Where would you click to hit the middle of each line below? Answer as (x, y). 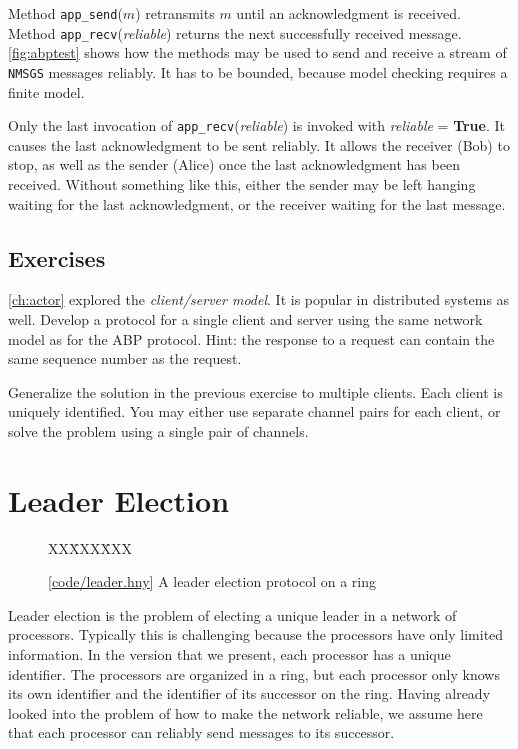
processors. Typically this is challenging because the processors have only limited (256, 634)
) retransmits (175, 13)
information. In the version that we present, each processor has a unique (229, 654)
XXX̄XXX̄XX (90, 547)
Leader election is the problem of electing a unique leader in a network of (232, 614)
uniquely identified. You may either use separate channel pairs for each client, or (254, 411)
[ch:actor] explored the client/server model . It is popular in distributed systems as (259, 299)
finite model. (46, 91)
